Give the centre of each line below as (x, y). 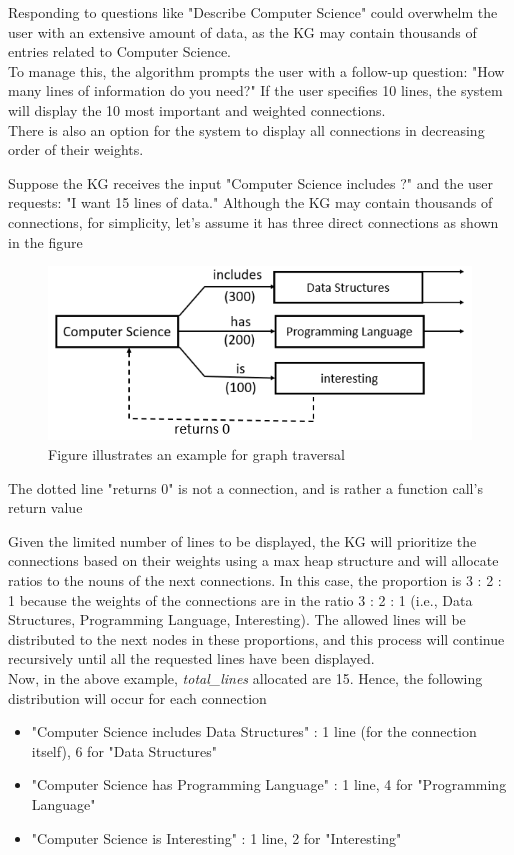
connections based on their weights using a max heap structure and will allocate (253, 560)
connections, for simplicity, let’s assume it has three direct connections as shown (253, 221)
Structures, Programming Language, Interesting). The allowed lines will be (237, 619)
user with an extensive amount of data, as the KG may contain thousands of (242, 31)
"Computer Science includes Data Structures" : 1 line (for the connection (254, 731)
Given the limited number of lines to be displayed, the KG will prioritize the (242, 540)
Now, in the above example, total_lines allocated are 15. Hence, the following (245, 677)
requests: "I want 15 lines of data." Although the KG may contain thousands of (250, 202)
